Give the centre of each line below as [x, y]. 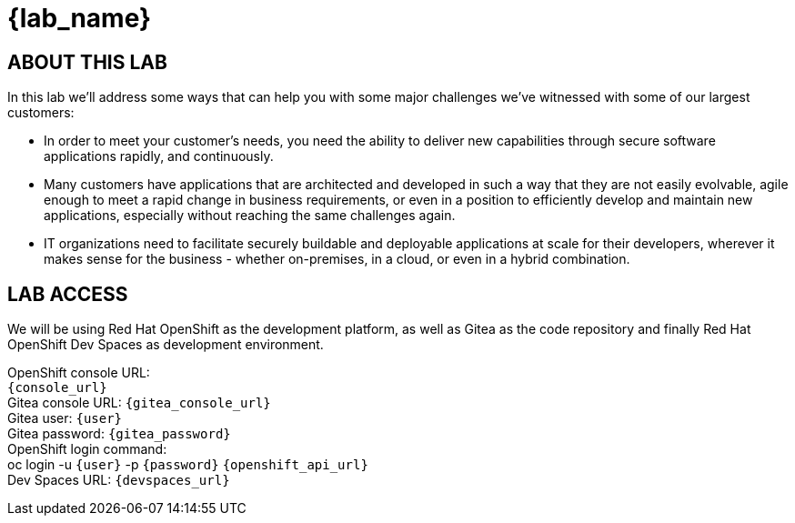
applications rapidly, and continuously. [159, 156]
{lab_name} [80, 18]
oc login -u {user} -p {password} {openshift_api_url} [188, 465]
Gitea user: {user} [65, 418]
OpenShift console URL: [79, 373]
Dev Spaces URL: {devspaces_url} [119, 480]
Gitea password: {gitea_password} [119, 434]
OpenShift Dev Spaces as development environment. [166, 345]
